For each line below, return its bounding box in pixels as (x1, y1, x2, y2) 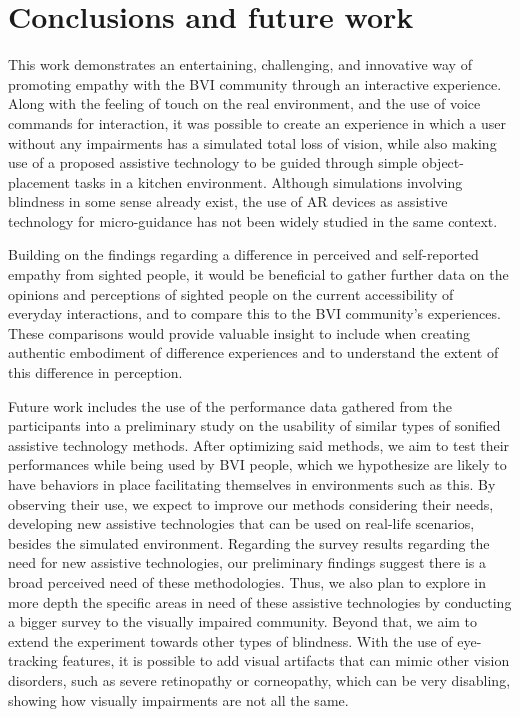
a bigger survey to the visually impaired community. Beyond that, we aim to (8, 611, 478, 632)
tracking (8, 650, 58, 671)
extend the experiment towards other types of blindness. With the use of (8, 630, 453, 651)
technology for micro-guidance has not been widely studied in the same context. (8, 210, 498, 231)
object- (421, 152, 464, 173)
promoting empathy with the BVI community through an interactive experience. (8, 73, 502, 94)
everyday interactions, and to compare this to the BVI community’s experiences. (8, 303, 501, 324)
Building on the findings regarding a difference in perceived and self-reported (8, 244, 479, 265)
